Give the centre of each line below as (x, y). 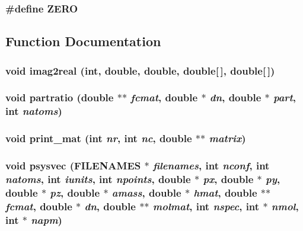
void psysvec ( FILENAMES (73, 165)
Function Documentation (83, 41)
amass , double (146, 192)
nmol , (285, 206)
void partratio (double (60, 97)
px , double (228, 179)
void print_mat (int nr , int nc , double (99, 138)
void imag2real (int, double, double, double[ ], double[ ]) (140, 70)
